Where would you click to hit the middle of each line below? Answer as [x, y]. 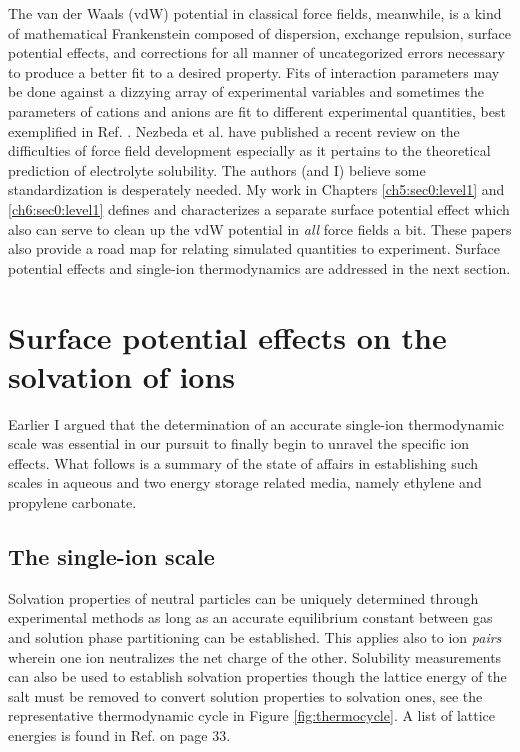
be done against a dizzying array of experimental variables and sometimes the [246, 91]
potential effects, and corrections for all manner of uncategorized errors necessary [256, 52]
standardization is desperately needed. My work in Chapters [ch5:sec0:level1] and [256, 189]
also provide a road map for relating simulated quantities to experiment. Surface [254, 248]
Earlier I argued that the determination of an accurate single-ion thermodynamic [256, 423]
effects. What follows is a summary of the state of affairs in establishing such [243, 462]
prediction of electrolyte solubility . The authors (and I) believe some [217, 169]
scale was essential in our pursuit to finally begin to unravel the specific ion [239, 443]
